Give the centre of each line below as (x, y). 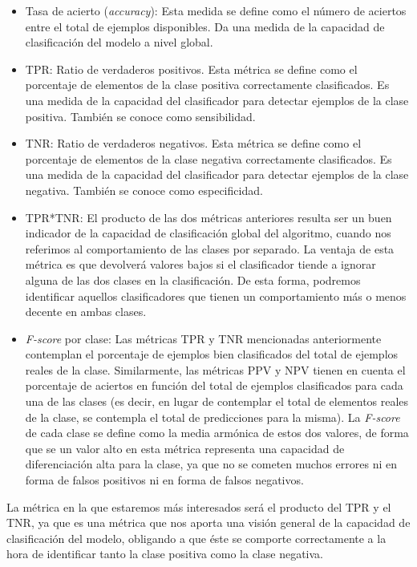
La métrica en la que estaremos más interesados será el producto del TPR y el (199, 506)
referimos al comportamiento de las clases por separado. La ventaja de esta (210, 248)
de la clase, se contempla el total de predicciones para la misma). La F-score (213, 417)
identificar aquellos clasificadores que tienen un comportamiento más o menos (216, 296)
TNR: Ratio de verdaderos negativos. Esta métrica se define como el (193, 143)
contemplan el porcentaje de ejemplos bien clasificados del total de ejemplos (212, 354)
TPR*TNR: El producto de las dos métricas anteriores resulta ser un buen (208, 217)
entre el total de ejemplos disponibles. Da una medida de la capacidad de (205, 26)
